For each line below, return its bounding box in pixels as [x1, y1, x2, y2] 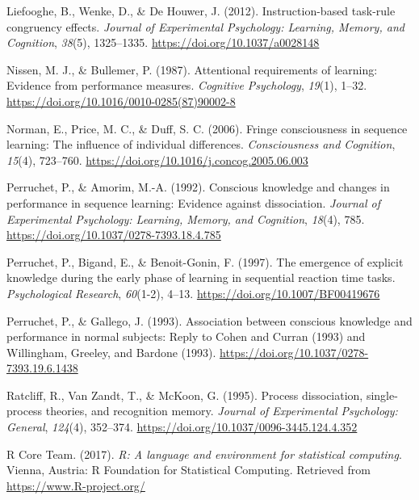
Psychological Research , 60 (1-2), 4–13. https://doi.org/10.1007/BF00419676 [6, 284, 380, 301]
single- [366, 386, 398, 403]
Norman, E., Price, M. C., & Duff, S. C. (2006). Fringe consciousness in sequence [6, 120, 408, 137]
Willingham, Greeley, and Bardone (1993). [6, 343, 216, 360]
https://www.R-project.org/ [6, 477, 145, 494]
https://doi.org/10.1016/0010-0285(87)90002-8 [6, 92, 236, 109]
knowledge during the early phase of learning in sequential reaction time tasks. [6, 269, 396, 286]
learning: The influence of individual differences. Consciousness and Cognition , [6, 136, 396, 153]
